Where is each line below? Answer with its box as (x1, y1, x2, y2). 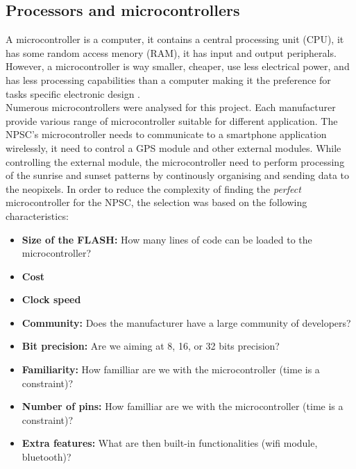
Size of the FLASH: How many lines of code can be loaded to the (22, 232, 312, 246)
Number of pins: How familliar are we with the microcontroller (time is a (22, 399, 344, 413)
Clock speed (22, 292, 81, 307)
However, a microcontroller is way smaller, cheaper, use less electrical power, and (6, 59, 350, 74)
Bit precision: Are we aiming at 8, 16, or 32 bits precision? (22, 339, 280, 353)
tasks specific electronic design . (6, 86, 140, 101)
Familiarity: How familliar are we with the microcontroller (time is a (22, 362, 320, 377)
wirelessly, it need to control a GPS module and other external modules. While (6, 140, 341, 155)
